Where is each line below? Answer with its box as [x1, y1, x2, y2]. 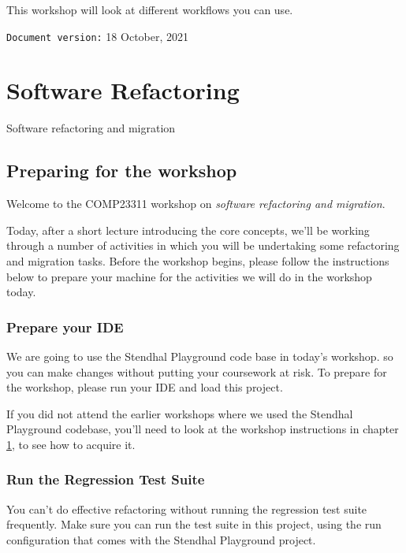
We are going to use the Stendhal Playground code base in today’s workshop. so [6, 347, 393, 364]
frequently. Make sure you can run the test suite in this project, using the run [6, 516, 382, 533]
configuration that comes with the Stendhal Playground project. [6, 531, 316, 547]
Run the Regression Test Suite [6, 469, 205, 489]
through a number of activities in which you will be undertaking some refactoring [6, 237, 400, 254]
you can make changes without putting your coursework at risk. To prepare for [6, 363, 387, 380]
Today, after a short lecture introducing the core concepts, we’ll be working [6, 221, 370, 238]
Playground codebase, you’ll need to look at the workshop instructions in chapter [6, 421, 399, 437]
